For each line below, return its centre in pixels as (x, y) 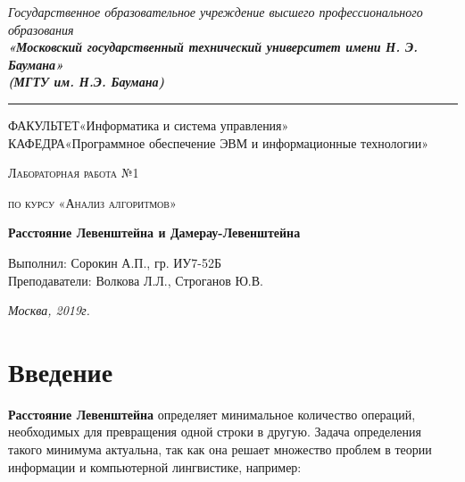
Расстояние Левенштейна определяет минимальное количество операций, (212, 414)
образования (41, 29)
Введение (61, 371)
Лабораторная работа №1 (74, 173)
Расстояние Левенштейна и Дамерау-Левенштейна (154, 233)
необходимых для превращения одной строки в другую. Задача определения (215, 432)
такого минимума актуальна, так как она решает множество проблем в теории (220, 449)
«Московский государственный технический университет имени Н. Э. (213, 47)
